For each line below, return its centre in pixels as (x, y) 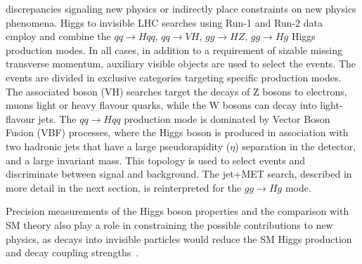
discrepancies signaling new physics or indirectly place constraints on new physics (181, 8)
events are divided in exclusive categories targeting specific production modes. (174, 77)
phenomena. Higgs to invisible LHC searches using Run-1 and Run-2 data (164, 22)
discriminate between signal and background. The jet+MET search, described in (179, 174)
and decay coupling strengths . (72, 252)
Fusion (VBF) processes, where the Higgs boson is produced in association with (177, 132)
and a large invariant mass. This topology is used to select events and (156, 160)
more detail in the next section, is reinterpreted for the (124, 187)
